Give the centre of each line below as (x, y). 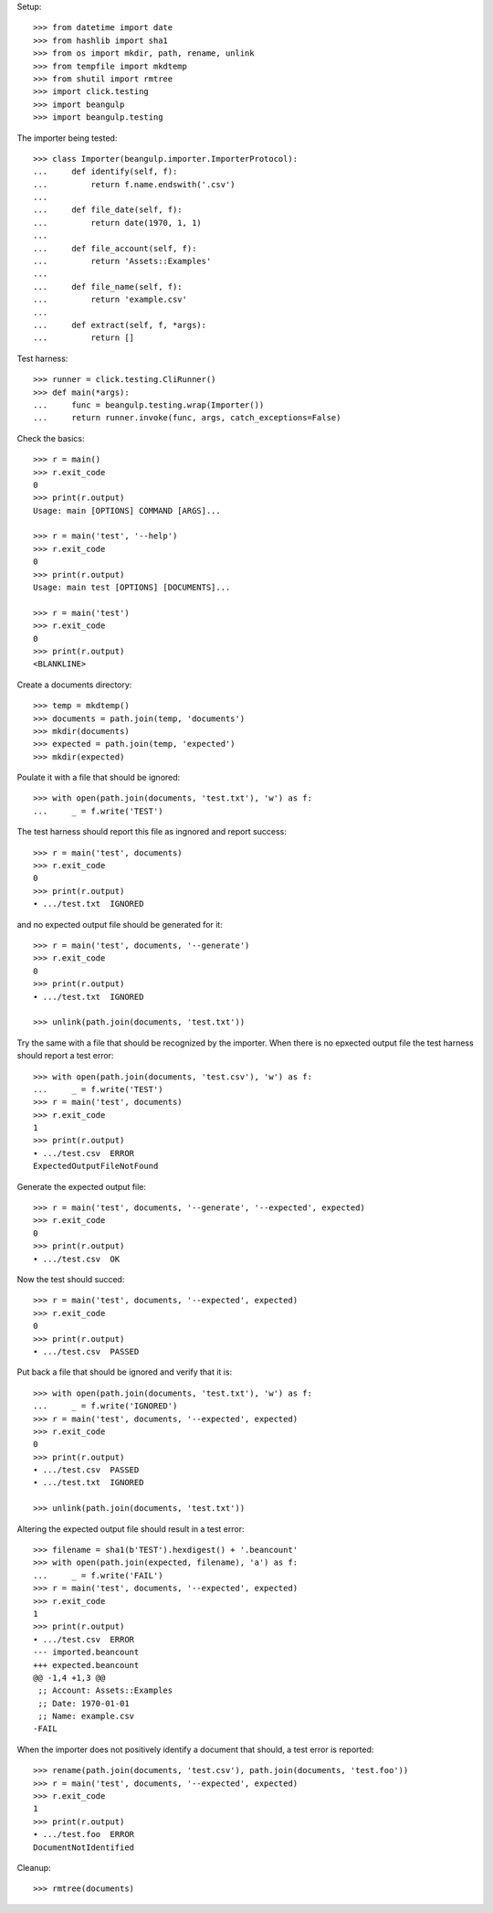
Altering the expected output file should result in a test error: (131, 1529)
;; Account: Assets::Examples (105, 1690)
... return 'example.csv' (110, 300)
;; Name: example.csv (86, 1716)
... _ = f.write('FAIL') (98, 1575)
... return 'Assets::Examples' (122, 261)
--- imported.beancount (86, 1653)
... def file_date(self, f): (108, 210)
